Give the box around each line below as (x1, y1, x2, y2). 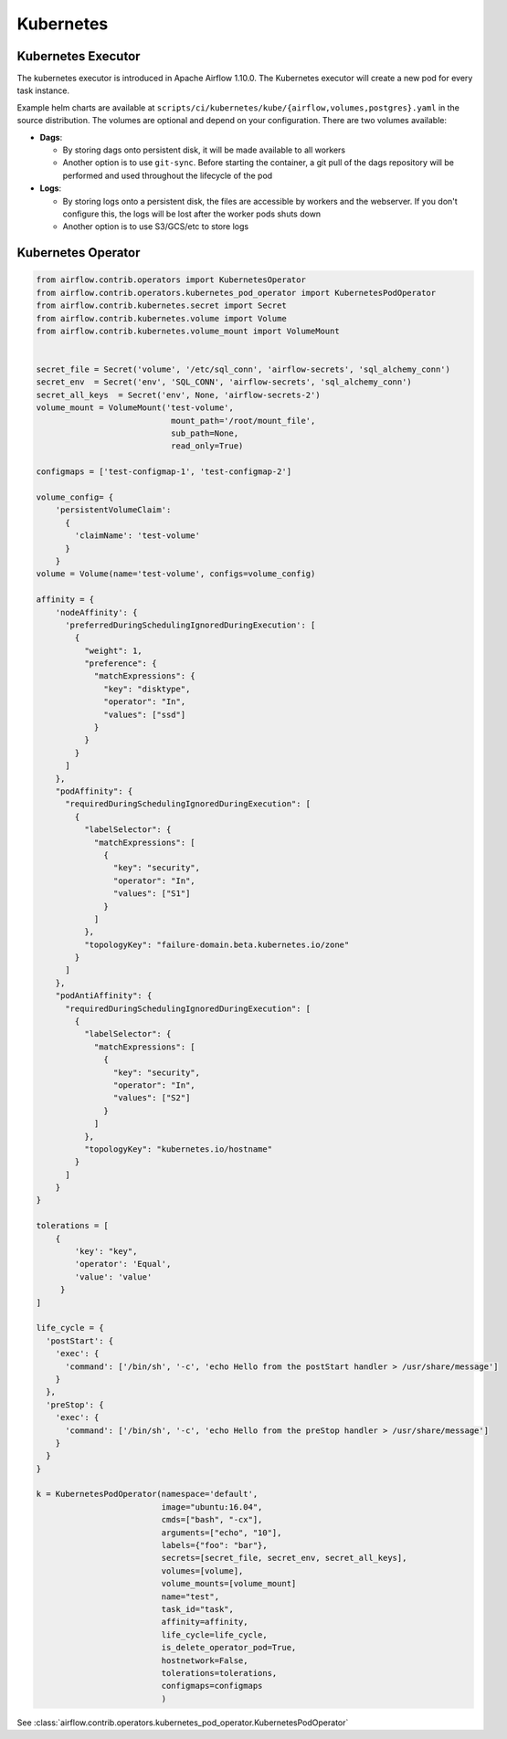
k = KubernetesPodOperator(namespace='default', (36, 1489, 259, 1500)
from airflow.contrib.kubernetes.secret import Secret (36, 300, 287, 311)
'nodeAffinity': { (55, 607, 138, 617)
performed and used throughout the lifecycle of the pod (62, 170, 273, 181)
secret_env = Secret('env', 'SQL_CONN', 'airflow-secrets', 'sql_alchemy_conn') (36, 377, 413, 387)
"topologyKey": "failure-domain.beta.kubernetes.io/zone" (83, 939, 350, 950)
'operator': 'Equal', (74, 1259, 172, 1270)
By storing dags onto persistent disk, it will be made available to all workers (62, 144, 346, 155)
